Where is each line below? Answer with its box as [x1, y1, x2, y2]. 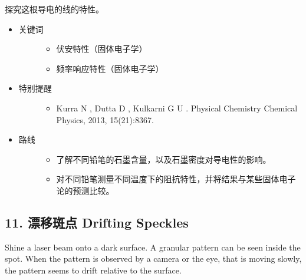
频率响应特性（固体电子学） [56, 62, 164, 74]
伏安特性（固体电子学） [56, 42, 147, 55]
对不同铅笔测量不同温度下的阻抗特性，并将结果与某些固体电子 [56, 173, 296, 185]
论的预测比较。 [56, 184, 114, 196]
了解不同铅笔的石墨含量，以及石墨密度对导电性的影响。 [56, 153, 271, 165]
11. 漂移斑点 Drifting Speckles [5, 213, 189, 231]
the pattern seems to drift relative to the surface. [5, 263, 182, 276]
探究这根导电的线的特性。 [5, 3, 104, 15]
